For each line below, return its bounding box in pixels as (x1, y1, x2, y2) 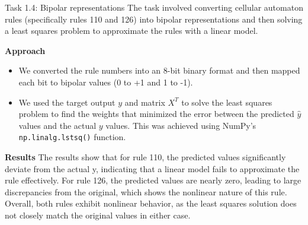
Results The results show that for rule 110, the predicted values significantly (5, 151, 286, 163)
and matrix (124, 96, 165, 108)
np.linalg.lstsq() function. (18, 131, 126, 143)
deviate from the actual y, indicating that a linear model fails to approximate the (5, 162, 300, 175)
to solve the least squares (181, 96, 272, 108)
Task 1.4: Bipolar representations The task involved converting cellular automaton (5, 1, 303, 13)
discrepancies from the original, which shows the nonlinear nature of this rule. (5, 185, 287, 198)
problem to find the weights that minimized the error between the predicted (18, 107, 294, 120)
